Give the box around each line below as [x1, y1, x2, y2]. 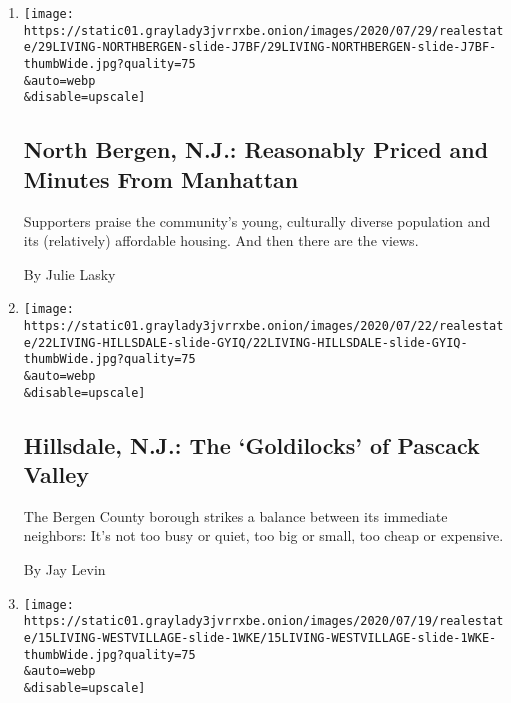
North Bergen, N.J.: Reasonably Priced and [23, 134, 489, 165]
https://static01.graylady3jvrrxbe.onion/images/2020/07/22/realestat [23, 318, 504, 333]
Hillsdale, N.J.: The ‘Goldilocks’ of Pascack [23, 429, 480, 460]
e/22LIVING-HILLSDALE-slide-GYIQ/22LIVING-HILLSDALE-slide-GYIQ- [23, 335, 468, 350]
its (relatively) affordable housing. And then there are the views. [23, 230, 419, 251]
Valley [23, 459, 89, 490]
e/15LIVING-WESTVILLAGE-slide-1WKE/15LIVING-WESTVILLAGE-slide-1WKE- [23, 630, 497, 645]
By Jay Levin [23, 559, 106, 580]
